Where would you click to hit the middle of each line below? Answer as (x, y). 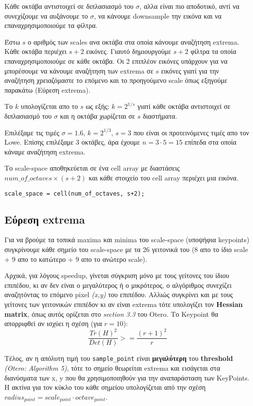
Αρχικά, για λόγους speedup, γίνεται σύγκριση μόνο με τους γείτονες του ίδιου (117, 275)
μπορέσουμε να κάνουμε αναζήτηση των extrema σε (79, 70)
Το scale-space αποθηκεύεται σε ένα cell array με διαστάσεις (92, 168)
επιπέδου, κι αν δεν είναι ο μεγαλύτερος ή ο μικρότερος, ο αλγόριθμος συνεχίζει (118, 285)
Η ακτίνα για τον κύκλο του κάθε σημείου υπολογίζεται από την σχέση (105, 387)
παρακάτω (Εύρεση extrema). (47, 89)
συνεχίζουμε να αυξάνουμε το (46, 15)
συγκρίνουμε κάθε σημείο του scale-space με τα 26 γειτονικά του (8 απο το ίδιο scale (126, 249)
